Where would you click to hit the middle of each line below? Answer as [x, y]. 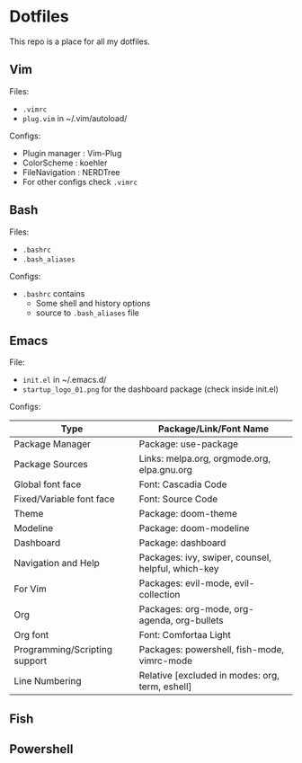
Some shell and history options [93, 303]
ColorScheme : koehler [65, 163]
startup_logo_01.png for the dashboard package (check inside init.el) [150, 389]
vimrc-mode [166, 661]
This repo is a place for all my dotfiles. [80, 41]
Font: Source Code [178, 499]
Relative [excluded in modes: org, [209, 676]
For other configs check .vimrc [80, 182]
